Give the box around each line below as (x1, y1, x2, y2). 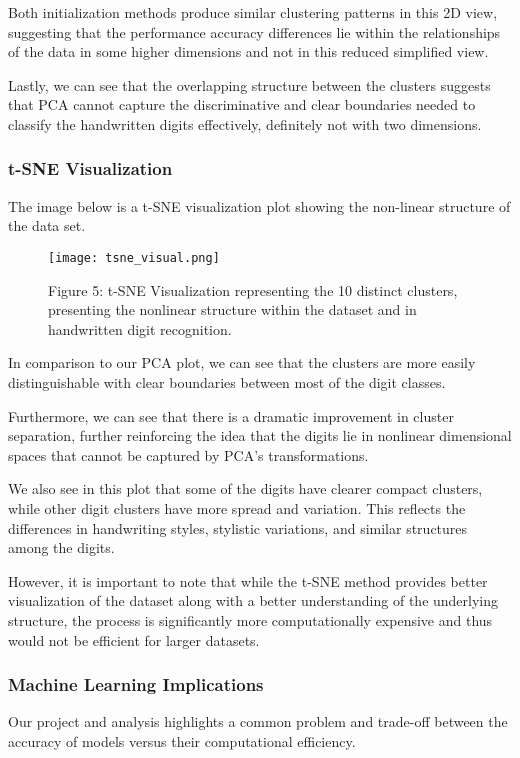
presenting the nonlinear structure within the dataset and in (48, 299, 417, 320)
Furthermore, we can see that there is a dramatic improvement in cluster (8, 405, 454, 426)
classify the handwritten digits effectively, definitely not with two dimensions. (8, 113, 482, 134)
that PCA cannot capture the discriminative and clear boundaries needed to (8, 94, 476, 115)
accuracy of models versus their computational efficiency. (8, 730, 356, 751)
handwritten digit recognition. (48, 318, 232, 339)
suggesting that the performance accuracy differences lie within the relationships (8, 21, 501, 42)
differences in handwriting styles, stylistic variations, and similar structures (8, 517, 468, 538)
